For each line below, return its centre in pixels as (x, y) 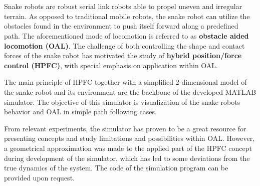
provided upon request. (39, 177)
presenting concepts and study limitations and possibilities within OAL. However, (129, 138)
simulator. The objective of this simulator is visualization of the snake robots (122, 102)
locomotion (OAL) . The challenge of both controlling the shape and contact (124, 45)
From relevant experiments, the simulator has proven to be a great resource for (125, 128)
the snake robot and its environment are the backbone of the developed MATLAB (130, 91)
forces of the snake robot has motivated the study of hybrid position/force (123, 55)
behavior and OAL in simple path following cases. (80, 112)
